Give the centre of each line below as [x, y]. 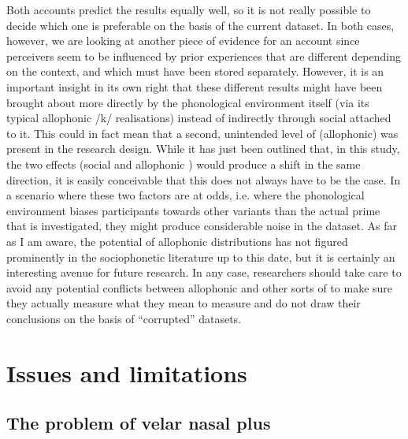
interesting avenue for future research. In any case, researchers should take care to [204, 272]
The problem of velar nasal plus [139, 423]
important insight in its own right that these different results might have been [195, 86]
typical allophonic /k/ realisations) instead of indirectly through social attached [199, 118]
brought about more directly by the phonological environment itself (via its [188, 102]
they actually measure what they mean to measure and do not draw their [184, 303]
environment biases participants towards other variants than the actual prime [193, 210]
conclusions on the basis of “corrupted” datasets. [124, 318]
